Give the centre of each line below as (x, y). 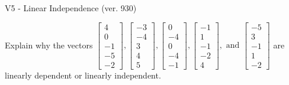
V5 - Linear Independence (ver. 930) (71, 8)
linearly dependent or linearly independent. (83, 75)
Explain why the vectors (49, 45)
